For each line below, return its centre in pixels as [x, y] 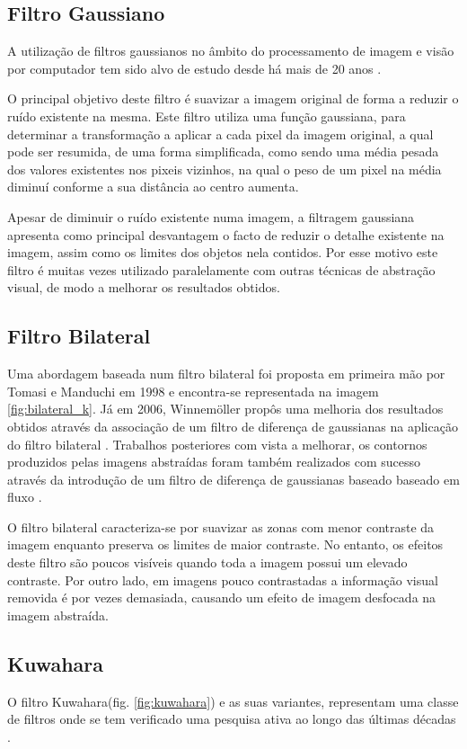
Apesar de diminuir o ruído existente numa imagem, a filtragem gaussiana [211, 216]
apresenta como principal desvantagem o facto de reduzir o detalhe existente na [226, 234]
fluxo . [25, 497]
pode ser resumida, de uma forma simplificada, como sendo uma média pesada [223, 152]
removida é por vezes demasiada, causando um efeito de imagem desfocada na [222, 597]
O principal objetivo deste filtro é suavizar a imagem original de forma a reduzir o [233, 98]
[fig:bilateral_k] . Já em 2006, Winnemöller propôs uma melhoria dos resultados [225, 409]
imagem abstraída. [58, 615]
